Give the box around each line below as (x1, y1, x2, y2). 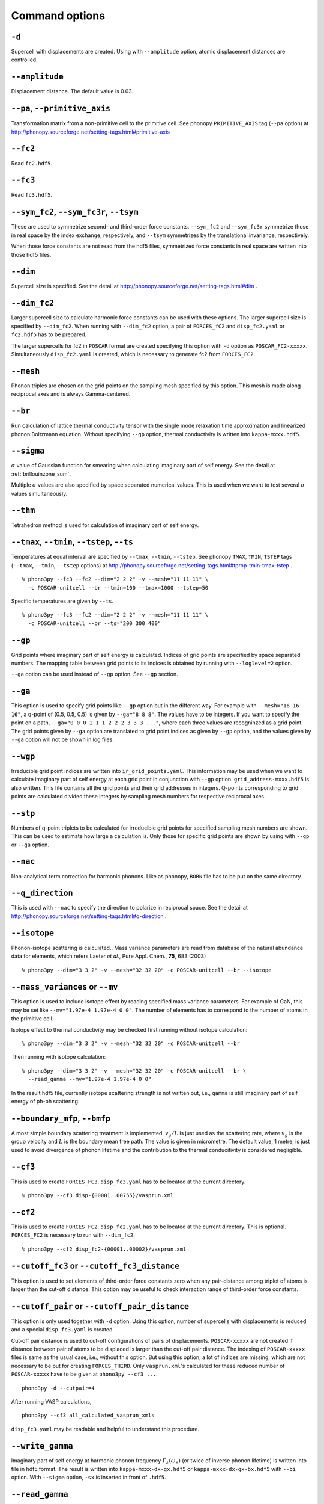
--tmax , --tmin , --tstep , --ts (11, 537, 133, 547)
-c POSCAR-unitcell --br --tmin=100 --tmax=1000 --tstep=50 (28, 584, 209, 591)
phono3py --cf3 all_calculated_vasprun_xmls (22, 1412, 155, 1419)
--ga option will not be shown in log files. (11, 736, 114, 743)
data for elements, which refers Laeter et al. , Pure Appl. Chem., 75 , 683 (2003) (11, 952, 206, 960)
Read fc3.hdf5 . (11, 191, 52, 199)
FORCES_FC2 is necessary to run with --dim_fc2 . (11, 1231, 135, 1239)
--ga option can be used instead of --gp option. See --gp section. (11, 671, 178, 678)
